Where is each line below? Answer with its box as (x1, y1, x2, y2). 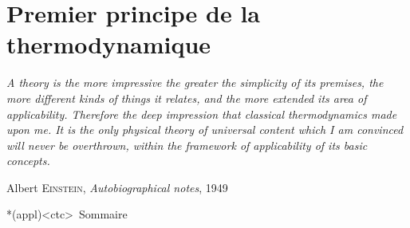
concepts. (6, 152, 50, 169)
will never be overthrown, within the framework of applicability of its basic (6, 136, 368, 153)
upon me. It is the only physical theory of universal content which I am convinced (6, 121, 404, 138)
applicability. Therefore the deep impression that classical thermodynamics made (6, 105, 397, 122)
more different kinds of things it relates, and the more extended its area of (6, 89, 367, 106)
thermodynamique (6, 28, 211, 61)
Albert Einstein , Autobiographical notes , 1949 (6, 179, 228, 195)
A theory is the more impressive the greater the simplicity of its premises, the (6, 74, 384, 91)
